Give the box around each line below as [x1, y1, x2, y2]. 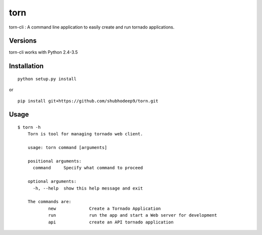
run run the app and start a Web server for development [48, 213, 217, 218]
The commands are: [27, 199, 72, 205]
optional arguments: [27, 179, 77, 184]
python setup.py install [17, 76, 77, 82]
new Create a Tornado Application [48, 206, 161, 211]
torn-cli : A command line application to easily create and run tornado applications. [9, 24, 175, 30]
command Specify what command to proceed [33, 165, 143, 171]
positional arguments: [27, 159, 82, 164]
